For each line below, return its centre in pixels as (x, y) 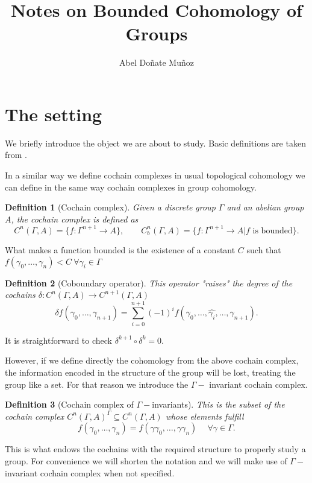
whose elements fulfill (204, 416)
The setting (54, 114)
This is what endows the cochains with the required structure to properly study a (155, 449)
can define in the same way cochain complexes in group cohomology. (131, 187)
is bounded (273, 231)
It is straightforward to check (58, 340)
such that (264, 249)
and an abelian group (265, 207)
